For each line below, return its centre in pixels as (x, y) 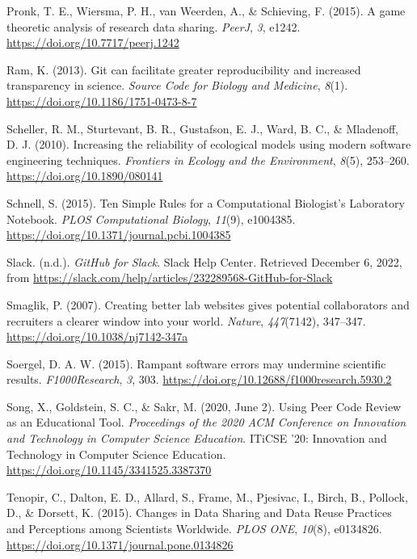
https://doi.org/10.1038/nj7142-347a (97, 336)
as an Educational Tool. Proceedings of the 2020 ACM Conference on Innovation (206, 422)
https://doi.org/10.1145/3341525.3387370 (109, 470)
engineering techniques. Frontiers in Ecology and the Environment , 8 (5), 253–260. (208, 160)
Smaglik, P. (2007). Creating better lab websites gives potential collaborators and (208, 304)
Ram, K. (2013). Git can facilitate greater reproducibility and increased (184, 69)
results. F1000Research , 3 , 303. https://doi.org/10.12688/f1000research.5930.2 (199, 379)
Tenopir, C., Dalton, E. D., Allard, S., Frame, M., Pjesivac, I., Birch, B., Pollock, (207, 496)
